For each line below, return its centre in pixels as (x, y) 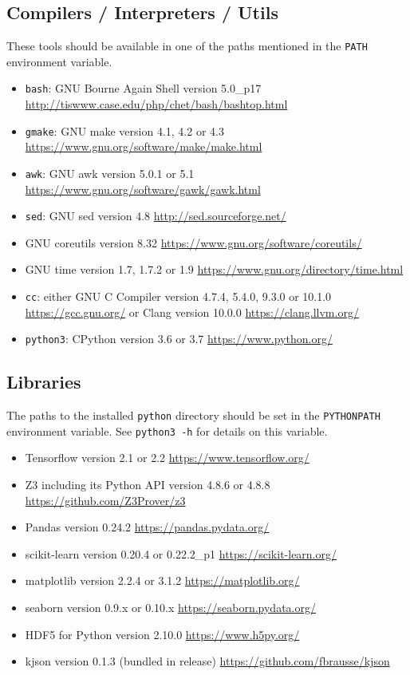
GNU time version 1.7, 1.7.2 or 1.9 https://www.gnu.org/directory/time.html (214, 269)
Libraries (44, 382)
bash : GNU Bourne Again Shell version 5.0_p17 (143, 88)
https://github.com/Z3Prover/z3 (105, 500)
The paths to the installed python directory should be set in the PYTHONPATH (193, 415)
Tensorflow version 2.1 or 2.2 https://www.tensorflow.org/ (167, 458)
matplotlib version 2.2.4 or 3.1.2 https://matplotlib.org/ (162, 580)
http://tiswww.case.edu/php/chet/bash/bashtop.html (156, 104)
